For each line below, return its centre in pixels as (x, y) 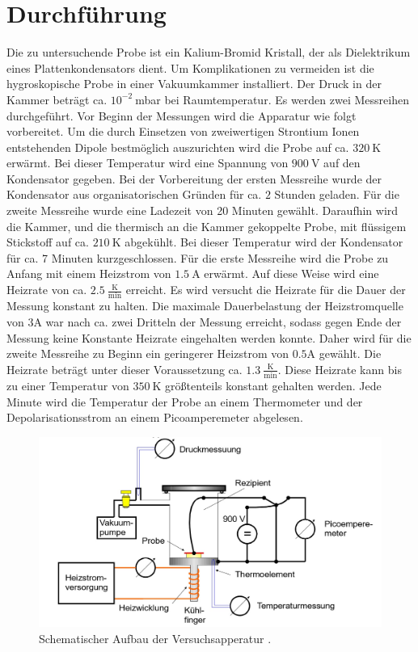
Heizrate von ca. (47, 290)
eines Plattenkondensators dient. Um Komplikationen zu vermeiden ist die (190, 67)
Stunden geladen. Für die (337, 194)
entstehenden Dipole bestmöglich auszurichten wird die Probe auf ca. (178, 147)
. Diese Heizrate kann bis (340, 369)
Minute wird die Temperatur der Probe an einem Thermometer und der (185, 401)
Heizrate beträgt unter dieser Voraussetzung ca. (125, 369)
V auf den (336, 163)
